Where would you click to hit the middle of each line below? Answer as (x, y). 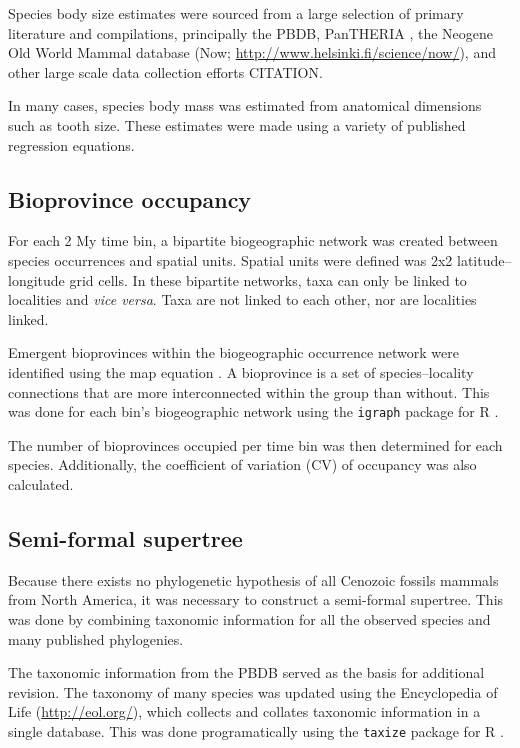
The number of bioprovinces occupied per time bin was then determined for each (255, 444)
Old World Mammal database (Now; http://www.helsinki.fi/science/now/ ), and (252, 52)
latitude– (484, 259)
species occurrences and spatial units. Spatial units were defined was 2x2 (230, 259)
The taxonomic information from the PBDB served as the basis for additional (246, 672)
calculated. (41, 483)
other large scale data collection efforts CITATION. (165, 71)
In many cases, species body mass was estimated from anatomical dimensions (245, 105)
